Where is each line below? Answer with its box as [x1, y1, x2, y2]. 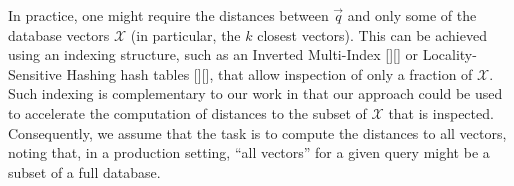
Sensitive [8, 63, 62, 84]
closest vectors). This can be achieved [257, 24, 487, 45]
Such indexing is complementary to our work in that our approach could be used [8, 83, 503, 104]
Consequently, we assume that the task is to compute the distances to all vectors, [8, 122, 507, 143]
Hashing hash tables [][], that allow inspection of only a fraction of [66, 63, 473, 84]
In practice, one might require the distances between [8, 5, 329, 25]
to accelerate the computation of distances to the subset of [8, 102, 367, 123]
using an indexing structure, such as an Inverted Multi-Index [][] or [8, 44, 419, 65]
